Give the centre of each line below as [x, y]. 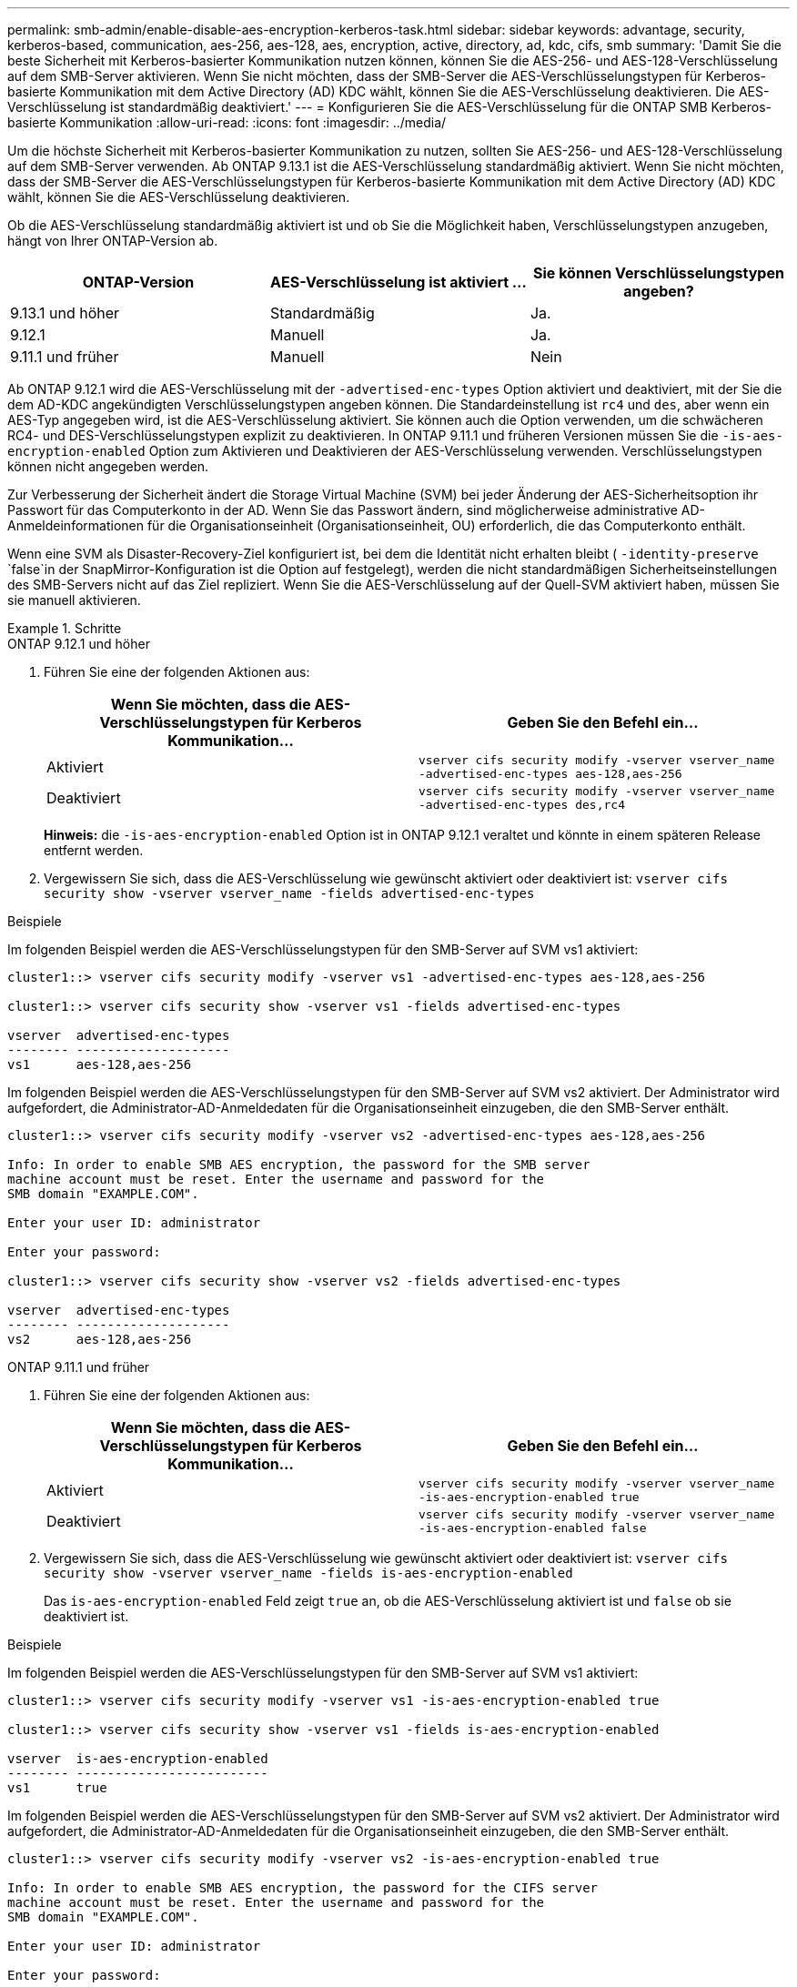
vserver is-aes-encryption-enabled [138, 1759]
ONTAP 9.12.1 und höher [79, 644]
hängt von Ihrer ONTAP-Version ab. [113, 241]
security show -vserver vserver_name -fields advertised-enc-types [289, 893]
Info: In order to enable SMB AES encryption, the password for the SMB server [299, 1165]
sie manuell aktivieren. [74, 600]
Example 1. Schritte [65, 628]
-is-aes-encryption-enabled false [533, 1528]
